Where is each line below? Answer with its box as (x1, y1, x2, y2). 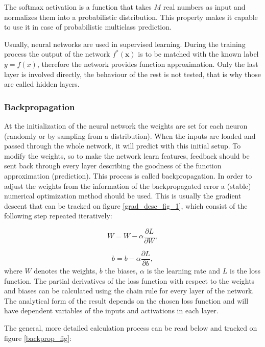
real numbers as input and (163, 2, 246, 12)
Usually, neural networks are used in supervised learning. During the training (4, 38, 246, 49)
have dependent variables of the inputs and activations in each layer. (4, 305, 219, 316)
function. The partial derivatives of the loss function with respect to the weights (4, 275, 255, 286)
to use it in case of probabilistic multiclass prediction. (4, 21, 172, 32)
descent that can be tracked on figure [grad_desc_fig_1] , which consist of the (4, 200, 248, 211)
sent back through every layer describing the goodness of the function (4, 160, 222, 171)
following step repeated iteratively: (4, 210, 112, 221)
